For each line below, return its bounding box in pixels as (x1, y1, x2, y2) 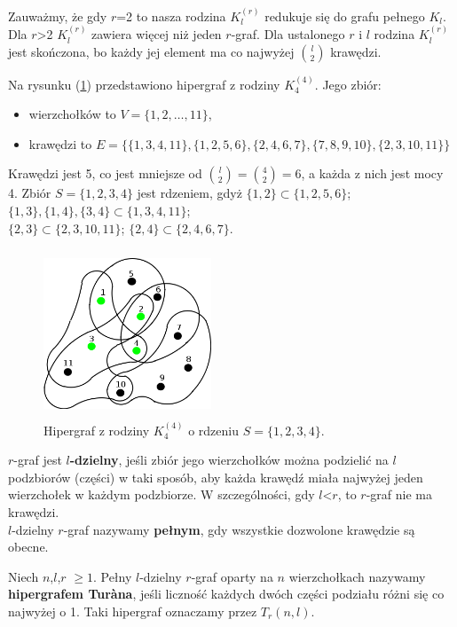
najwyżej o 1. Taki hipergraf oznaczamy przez (8, 601, 257, 620)
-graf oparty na (191, 567, 273, 585)
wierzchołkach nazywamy (288, 567, 426, 585)
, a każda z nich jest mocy (301, 164, 444, 183)
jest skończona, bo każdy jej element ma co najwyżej (8, 42, 295, 60)
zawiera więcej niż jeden (91, 25, 222, 43)
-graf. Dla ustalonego (231, 25, 345, 43)
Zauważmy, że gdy (8, 6, 107, 25)
